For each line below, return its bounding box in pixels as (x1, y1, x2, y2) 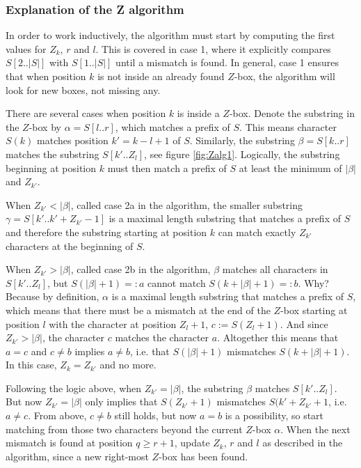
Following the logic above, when (6, 380, 142, 395)
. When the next (280, 421, 351, 436)
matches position (37, 133, 109, 148)
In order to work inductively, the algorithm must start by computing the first (6, 28, 335, 42)
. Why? (298, 275, 329, 290)
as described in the (262, 435, 343, 450)
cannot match (147, 275, 206, 290)
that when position (6, 69, 86, 83)
